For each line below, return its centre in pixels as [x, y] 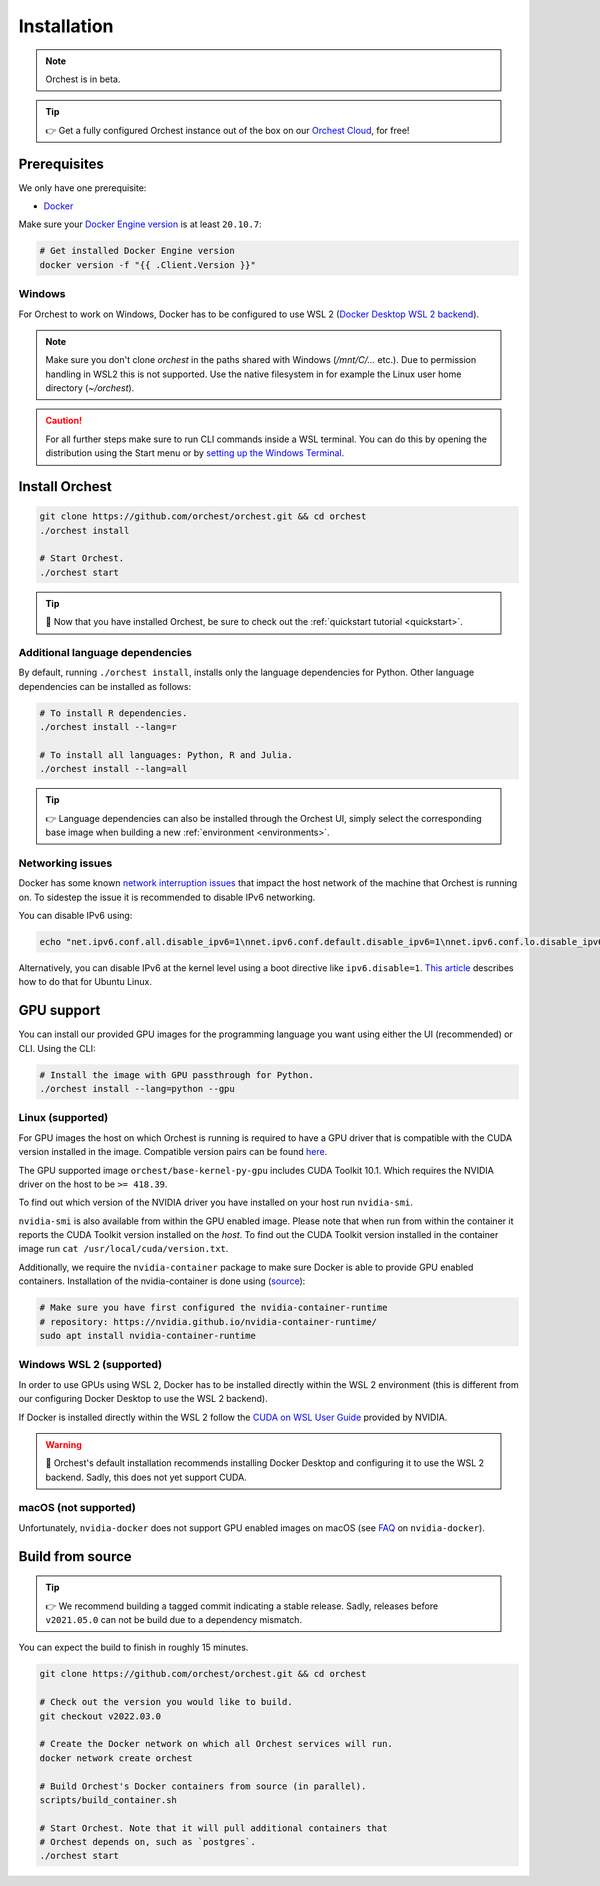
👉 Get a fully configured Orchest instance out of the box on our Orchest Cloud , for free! [227, 130]
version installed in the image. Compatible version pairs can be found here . [173, 1152]
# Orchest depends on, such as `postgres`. [148, 1842]
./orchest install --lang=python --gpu [137, 1088]
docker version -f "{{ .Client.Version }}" [148, 264]
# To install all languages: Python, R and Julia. [166, 754]
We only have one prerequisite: [82, 187]
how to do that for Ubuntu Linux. [85, 982]
